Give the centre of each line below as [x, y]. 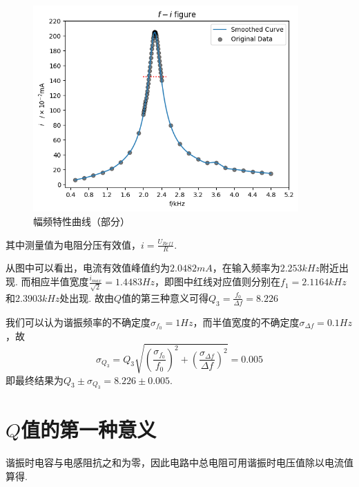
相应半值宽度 [60, 281]
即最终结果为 [35, 380]
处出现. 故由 [87, 297]
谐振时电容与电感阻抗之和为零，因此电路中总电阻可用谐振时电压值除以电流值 [179, 462]
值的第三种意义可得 [165, 297]
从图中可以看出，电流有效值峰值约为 [88, 268]
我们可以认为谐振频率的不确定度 [78, 322]
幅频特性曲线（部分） [81, 221]
